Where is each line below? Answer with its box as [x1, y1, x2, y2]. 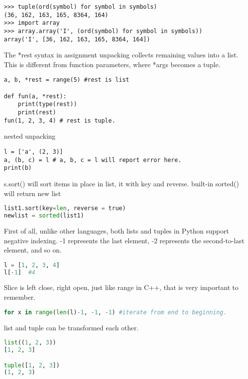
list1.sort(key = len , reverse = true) [4, 205, 126, 212]
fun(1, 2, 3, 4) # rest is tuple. [4, 117, 116, 124]
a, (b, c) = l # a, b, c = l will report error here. [4, 156, 182, 163]
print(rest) [18, 109, 56, 116]
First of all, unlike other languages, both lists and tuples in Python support [4, 225, 229, 235]
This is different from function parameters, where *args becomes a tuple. [4, 59, 221, 69]
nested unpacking [4, 131, 55, 141]
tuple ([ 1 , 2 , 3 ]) [4, 361, 60, 369]
